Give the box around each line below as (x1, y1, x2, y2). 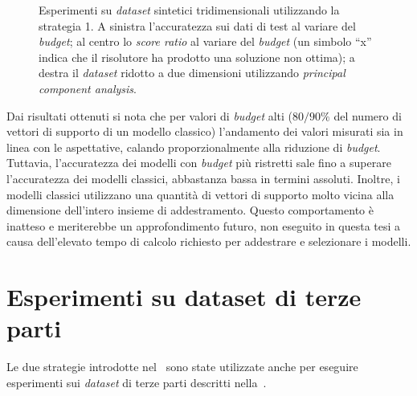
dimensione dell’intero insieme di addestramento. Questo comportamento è (6, 202, 374, 218)
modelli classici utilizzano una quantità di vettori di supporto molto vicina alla (6, 186, 395, 202)
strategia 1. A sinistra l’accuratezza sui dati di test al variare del (39, 17, 356, 34)
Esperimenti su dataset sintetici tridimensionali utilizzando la (39, 2, 340, 18)
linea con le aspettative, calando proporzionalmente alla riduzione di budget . (6, 138, 381, 155)
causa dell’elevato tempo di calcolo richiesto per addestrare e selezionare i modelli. (6, 233, 411, 250)
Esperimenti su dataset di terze (6, 280, 362, 313)
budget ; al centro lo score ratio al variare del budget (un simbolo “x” (39, 33, 372, 50)
